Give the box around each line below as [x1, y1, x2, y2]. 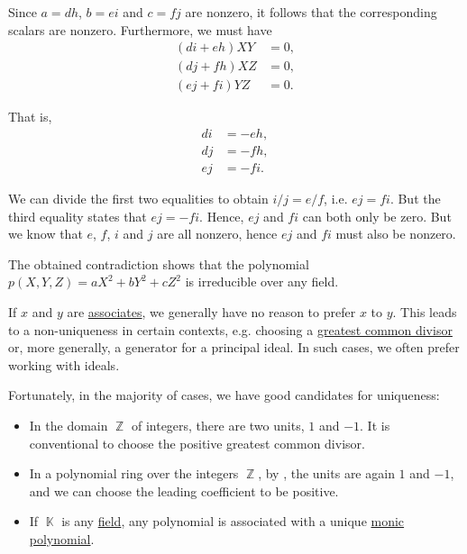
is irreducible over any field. [185, 272, 339, 291]
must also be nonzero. [335, 224, 456, 243]
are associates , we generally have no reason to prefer [67, 302, 356, 321]
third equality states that [8, 206, 147, 225]
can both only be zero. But [302, 206, 452, 225]
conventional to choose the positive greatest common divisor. [29, 433, 365, 452]
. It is [360, 415, 390, 434]
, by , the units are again [258, 464, 395, 483]
